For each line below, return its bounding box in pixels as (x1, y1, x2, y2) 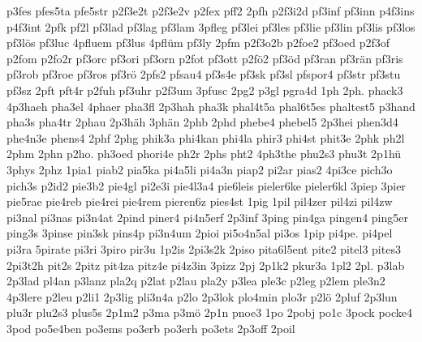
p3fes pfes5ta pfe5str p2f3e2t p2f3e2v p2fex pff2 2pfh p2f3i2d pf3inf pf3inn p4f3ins (6, 2, 415, 19)
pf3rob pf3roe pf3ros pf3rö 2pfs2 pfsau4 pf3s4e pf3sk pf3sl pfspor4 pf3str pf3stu (6, 66, 401, 83)
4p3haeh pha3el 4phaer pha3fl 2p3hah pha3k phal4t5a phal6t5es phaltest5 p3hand (6, 97, 416, 114)
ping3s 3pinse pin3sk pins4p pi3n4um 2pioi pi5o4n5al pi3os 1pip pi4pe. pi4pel (6, 224, 393, 242)
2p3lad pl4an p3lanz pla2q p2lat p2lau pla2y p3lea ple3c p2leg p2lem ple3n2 (6, 272, 385, 289)
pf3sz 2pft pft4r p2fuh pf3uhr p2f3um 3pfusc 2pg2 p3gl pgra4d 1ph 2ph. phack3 (6, 81, 403, 98)
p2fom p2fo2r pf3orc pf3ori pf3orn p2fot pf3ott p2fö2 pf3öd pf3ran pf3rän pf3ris (6, 49, 403, 66)
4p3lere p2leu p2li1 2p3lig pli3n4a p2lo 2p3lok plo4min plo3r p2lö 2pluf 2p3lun (6, 288, 398, 305)
